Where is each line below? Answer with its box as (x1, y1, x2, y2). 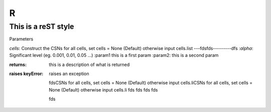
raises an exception (49, 70, 90, 76)
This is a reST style (9, 22, 74, 31)
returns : (9, 61, 27, 67)
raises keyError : (9, 70, 44, 76)
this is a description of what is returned (49, 61, 130, 67)
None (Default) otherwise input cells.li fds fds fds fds (49, 86, 158, 92)
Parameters (9, 36, 34, 42)
